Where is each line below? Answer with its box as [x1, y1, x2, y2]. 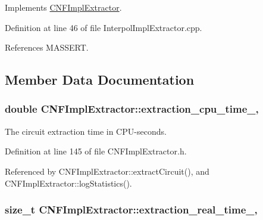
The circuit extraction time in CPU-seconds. [5, 125, 167, 137]
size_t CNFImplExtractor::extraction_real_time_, [5, 202, 258, 217]
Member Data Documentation [5, 70, 195, 89]
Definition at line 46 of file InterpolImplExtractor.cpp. [5, 21, 202, 33]
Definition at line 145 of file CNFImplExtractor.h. [5, 145, 187, 157]
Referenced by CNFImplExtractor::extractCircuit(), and [5, 165, 209, 177]
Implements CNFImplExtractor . [5, 1, 122, 13]
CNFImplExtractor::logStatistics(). [5, 176, 132, 189]
